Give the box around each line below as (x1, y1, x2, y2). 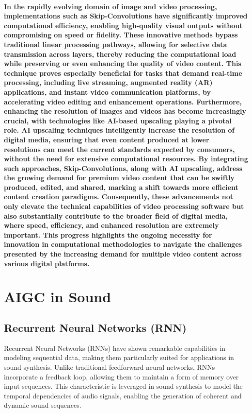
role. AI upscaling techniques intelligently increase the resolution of (4, 125, 235, 135)
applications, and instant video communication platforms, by (4, 86, 211, 97)
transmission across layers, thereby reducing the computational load (4, 49, 236, 59)
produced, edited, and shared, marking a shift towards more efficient (4, 182, 238, 192)
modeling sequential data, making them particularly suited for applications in (4, 352, 234, 362)
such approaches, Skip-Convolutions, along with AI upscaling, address (4, 163, 243, 173)
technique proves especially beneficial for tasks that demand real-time (4, 68, 242, 78)
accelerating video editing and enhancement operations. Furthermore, (4, 96, 242, 106)
